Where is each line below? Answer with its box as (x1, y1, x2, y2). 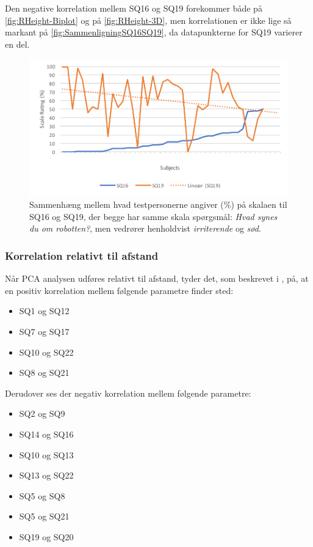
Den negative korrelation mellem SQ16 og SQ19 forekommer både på (5, 2, 262, 14)
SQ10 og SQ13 (19, 448, 74, 461)
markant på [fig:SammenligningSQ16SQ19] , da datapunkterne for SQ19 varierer (5, 26, 303, 39)
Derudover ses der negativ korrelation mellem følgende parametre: (5, 386, 251, 399)
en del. (5, 37, 30, 50)
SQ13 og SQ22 (19, 469, 74, 482)
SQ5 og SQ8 (19, 489, 65, 502)
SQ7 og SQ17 (19, 325, 70, 338)
